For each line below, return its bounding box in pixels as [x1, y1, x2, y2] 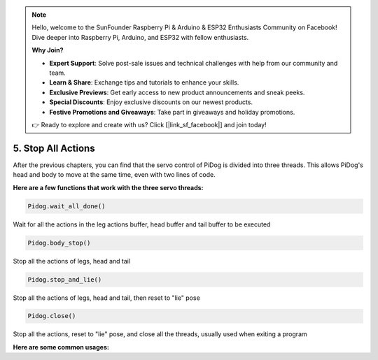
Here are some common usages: [13, 343, 110, 351]
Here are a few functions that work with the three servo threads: [13, 183, 204, 192]
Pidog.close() [27, 312, 76, 320]
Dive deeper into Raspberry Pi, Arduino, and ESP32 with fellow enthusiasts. [31, 33, 249, 41]
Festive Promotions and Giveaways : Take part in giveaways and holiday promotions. [49, 108, 295, 116]
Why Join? [31, 46, 64, 55]
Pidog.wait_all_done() [27, 202, 106, 210]
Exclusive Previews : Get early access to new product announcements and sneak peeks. [49, 88, 305, 96]
